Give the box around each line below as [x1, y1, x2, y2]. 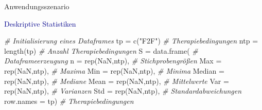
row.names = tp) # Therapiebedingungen [4, 95, 134, 106]
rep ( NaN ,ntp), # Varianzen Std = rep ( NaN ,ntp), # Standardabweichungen [4, 85, 242, 96]
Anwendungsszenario [4, 1, 69, 11]
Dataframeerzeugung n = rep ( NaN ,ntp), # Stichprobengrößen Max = [4, 55, 222, 66]
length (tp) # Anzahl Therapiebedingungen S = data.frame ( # [4, 45, 198, 56]
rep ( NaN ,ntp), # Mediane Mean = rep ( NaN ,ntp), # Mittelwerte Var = [4, 75, 229, 86]
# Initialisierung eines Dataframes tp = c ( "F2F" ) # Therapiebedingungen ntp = [4, 35, 258, 46]
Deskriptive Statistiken [4, 18, 76, 29]
